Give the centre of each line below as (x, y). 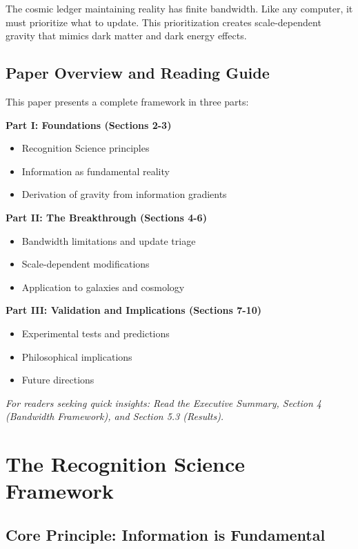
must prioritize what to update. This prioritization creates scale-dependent (163, 22)
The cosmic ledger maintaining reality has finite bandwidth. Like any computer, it (179, 8)
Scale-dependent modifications (86, 264)
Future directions (58, 380)
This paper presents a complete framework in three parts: (127, 101)
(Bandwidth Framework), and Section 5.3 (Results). (115, 416)
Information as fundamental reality (96, 171)
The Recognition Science (126, 464)
